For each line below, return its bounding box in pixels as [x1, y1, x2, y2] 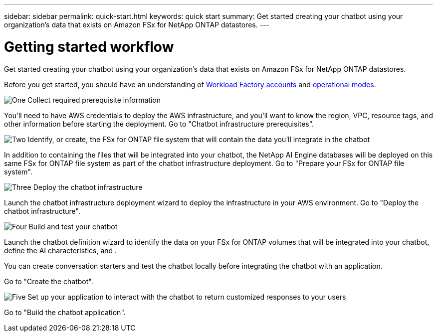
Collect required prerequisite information [27, 95, 161, 104]
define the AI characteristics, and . [4, 246, 117, 255]
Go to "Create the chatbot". [4, 277, 93, 286]
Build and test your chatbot [28, 222, 118, 231]
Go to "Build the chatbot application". [4, 308, 126, 317]
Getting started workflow [4, 38, 174, 55]
